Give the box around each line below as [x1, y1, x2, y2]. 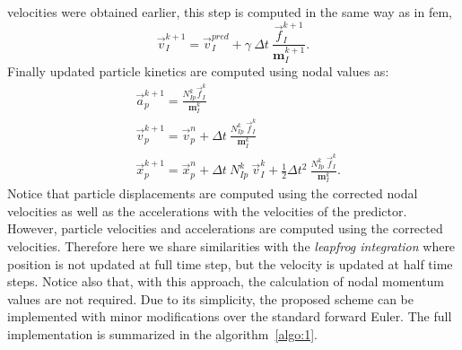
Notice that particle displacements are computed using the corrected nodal [7, 184, 418, 203]
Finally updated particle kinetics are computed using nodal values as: [7, 62, 389, 81]
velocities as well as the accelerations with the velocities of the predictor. [7, 201, 407, 220]
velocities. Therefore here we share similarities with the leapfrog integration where [7, 237, 456, 256]
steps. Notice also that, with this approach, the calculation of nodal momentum [7, 272, 444, 291]
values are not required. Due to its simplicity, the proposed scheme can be [7, 289, 414, 308]
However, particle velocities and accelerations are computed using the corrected [7, 219, 443, 238]
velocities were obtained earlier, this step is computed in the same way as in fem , [7, 3, 452, 21]
